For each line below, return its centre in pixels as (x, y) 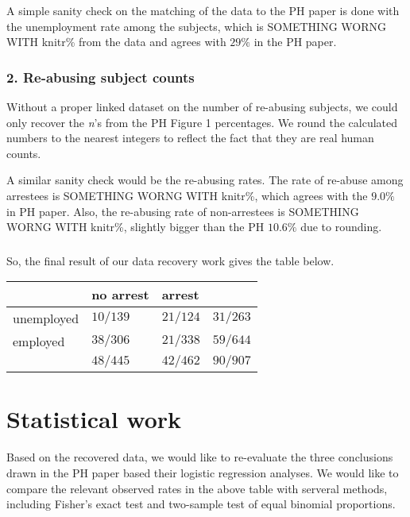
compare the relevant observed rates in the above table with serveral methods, (197, 488)
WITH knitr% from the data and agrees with (116, 42)
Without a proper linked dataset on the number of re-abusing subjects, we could (202, 106)
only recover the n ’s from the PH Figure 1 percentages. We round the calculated (202, 122)
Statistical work (94, 419)
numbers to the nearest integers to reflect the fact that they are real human (190, 138)
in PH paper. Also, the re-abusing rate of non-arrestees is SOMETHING (183, 211)
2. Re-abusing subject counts (101, 77)
